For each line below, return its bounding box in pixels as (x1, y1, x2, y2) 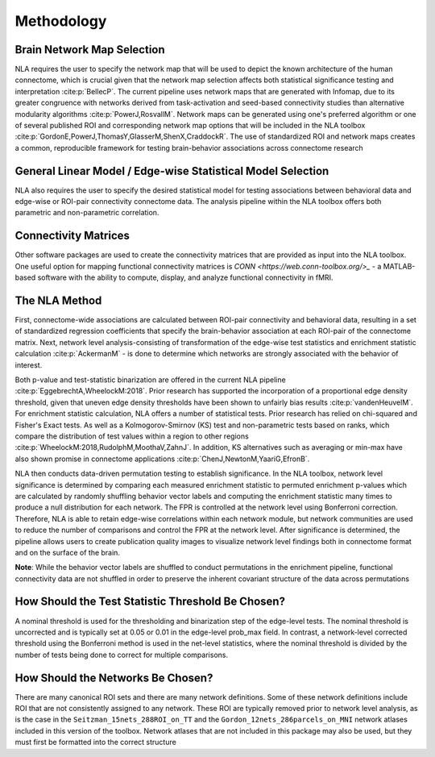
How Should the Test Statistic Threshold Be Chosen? (14, 595, 286, 609)
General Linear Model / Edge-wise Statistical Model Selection (14, 164, 329, 177)
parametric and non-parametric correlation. (14, 208, 159, 218)
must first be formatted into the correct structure (14, 738, 176, 747)
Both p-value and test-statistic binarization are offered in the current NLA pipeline (14, 375, 286, 385)
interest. (14, 360, 43, 370)
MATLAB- (383, 261, 416, 271)
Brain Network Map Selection (14, 43, 165, 56)
